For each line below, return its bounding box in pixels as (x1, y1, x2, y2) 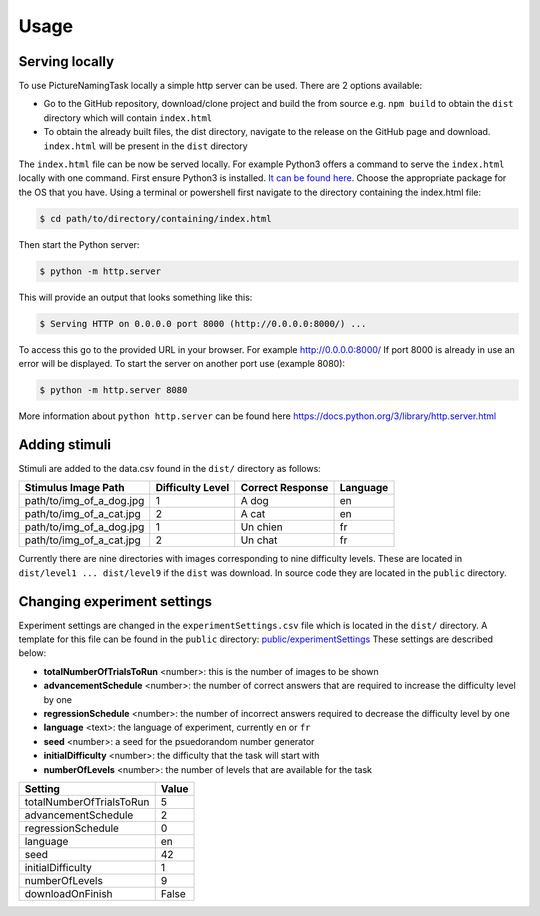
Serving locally (18, 53, 115, 70)
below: (18, 647, 47, 659)
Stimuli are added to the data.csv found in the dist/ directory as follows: (18, 462, 322, 474)
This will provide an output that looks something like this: (18, 291, 253, 303)
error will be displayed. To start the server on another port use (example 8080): (18, 358, 345, 370)
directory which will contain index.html (43, 111, 213, 124)
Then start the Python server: (18, 238, 140, 250)
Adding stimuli (18, 436, 112, 453)
